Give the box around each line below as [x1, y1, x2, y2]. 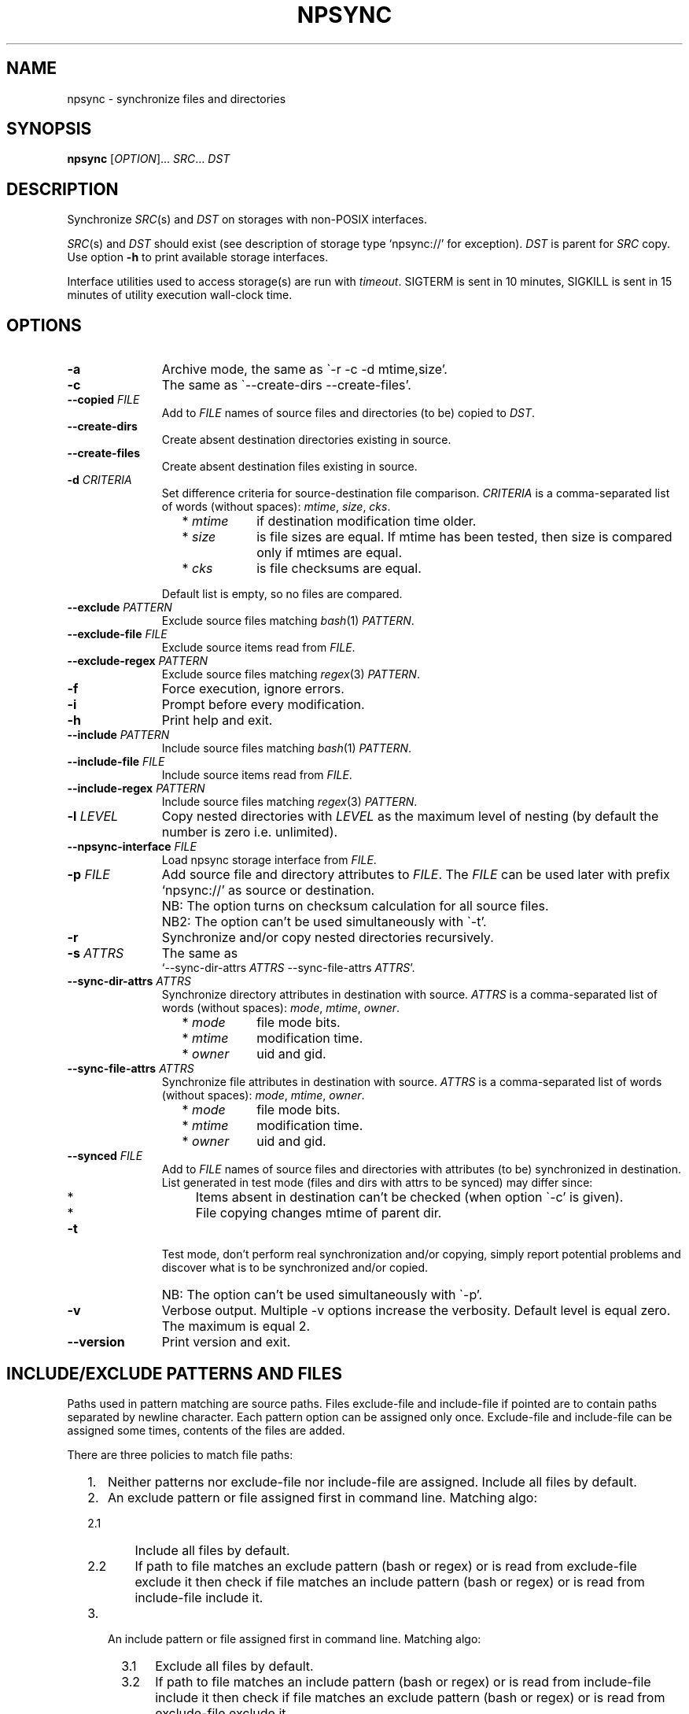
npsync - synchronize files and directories [67, 91, 286, 105]
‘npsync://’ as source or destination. [161, 882, 375, 899]
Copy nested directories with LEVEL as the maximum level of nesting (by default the [161, 808, 659, 825]
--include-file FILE [67, 755, 165, 769]
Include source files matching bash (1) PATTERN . [161, 741, 412, 755]
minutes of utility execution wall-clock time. [67, 288, 293, 302]
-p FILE [67, 866, 110, 883]
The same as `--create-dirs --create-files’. [161, 377, 411, 393]
